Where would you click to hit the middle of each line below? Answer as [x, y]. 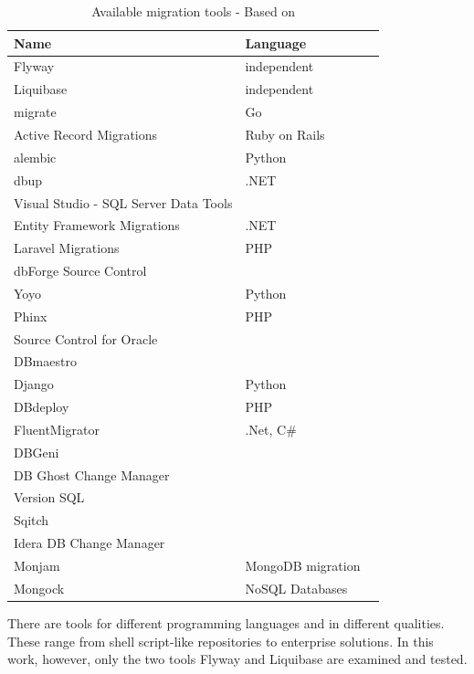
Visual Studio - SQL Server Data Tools [123, 202]
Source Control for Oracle [86, 338]
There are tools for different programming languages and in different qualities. [226, 622]
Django [34, 384]
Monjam [37, 565]
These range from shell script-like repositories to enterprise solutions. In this [221, 641]
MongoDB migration [303, 565]
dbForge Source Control [80, 271]
